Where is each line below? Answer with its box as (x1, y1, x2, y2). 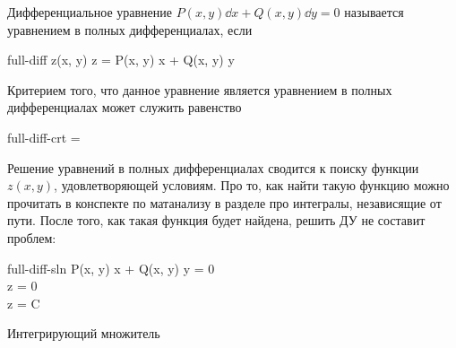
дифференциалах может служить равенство (7, 98, 242, 117)
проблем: (7, 228, 56, 247)
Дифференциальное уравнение (7, 3, 172, 21)
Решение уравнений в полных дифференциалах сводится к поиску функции (7, 158, 419, 177)
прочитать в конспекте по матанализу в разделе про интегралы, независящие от (7, 193, 442, 212)
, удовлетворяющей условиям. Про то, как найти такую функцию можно (54, 176, 450, 195)
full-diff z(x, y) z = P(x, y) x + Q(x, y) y (7, 50, 235, 69)
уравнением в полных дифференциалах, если (7, 20, 253, 39)
